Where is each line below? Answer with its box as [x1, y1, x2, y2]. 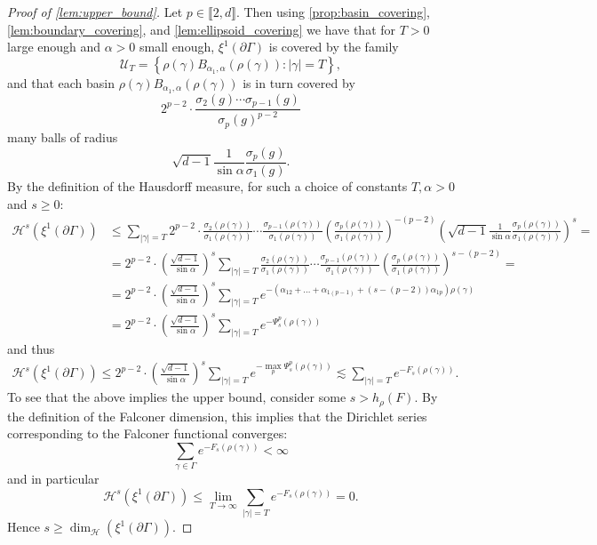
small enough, [139, 37, 215, 56]
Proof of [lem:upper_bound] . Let [7, 3, 183, 20]
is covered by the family [268, 37, 399, 56]
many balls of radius [7, 127, 118, 146]
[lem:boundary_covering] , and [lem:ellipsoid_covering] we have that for [7, 20, 396, 38]
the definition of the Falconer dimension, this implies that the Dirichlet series [7, 406, 427, 425]
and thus [7, 340, 55, 358]
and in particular [7, 469, 99, 488]
